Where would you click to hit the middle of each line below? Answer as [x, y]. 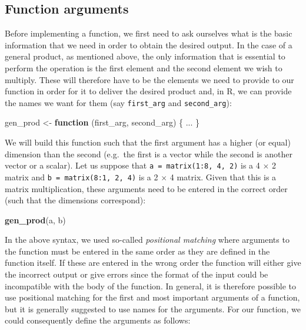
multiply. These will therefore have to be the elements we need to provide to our [149, 79]
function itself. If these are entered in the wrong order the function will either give [153, 263]
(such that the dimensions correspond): [75, 200]
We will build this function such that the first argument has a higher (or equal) [148, 142]
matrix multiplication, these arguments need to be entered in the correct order [146, 188]
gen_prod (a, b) [35, 220]
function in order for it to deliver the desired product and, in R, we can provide [148, 91]
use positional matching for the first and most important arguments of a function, [152, 297]
